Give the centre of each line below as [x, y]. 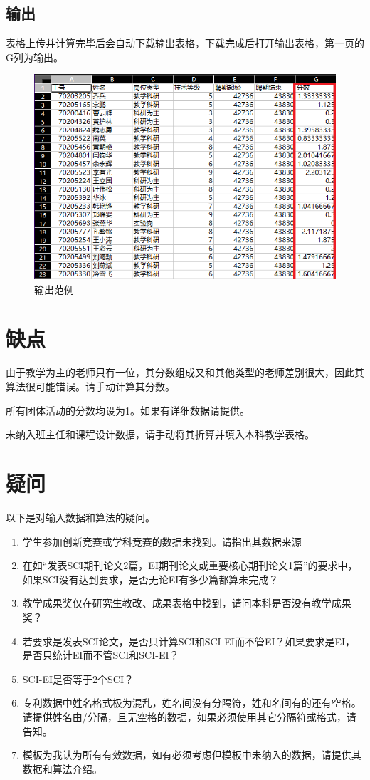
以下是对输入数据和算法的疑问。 [80, 517]
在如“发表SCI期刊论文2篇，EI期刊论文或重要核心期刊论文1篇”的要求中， [190, 565]
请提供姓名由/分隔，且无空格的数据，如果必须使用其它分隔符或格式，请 [189, 716]
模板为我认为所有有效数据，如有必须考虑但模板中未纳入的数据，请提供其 [192, 755]
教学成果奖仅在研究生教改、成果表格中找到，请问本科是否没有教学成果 [187, 603]
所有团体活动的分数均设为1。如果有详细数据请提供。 [128, 410]
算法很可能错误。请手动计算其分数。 [90, 386]
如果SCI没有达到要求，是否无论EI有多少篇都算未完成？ [150, 579]
